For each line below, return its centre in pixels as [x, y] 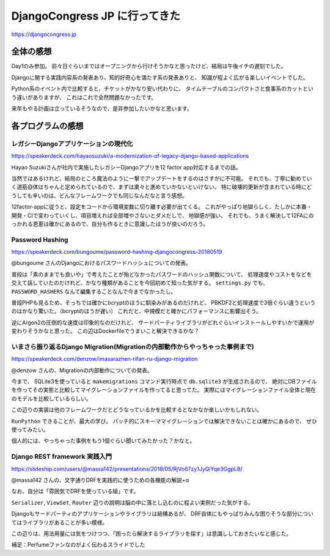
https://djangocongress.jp [44, 34]
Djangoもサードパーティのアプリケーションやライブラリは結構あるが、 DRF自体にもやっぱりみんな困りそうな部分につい [163, 514]
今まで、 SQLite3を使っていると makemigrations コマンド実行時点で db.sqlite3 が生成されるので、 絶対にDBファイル [164, 382]
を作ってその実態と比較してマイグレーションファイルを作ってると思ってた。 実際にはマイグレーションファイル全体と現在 [164, 390]
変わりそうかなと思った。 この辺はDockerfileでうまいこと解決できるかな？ [105, 331]
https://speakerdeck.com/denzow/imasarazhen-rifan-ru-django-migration [105, 359]
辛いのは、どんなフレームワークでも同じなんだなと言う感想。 [110, 195]
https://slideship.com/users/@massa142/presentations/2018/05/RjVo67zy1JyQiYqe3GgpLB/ [127, 469]
